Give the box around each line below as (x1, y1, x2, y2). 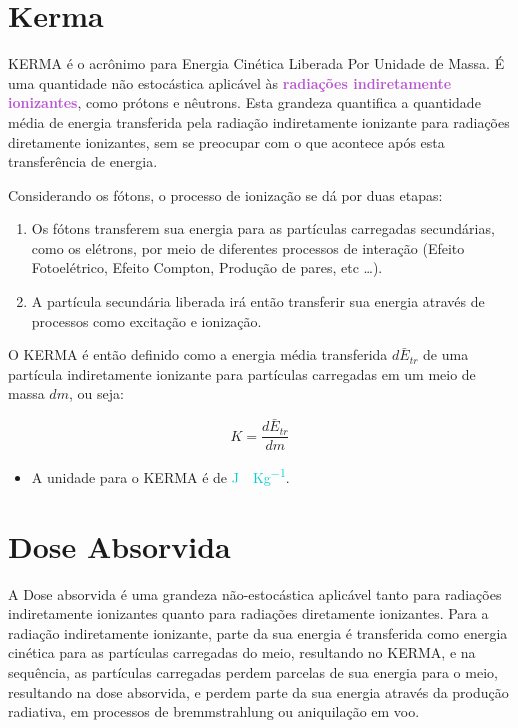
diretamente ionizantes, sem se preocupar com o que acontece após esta (8, 131, 445, 152)
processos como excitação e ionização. (31, 310, 262, 331)
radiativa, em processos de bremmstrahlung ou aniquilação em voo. (8, 701, 420, 722)
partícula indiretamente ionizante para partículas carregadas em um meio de (8, 363, 476, 384)
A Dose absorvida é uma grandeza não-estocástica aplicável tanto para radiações (8, 583, 502, 604)
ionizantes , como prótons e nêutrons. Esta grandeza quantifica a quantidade (8, 92, 481, 113)
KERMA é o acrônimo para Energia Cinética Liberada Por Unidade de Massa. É (8, 53, 505, 74)
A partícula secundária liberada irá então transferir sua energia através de (31, 291, 485, 312)
